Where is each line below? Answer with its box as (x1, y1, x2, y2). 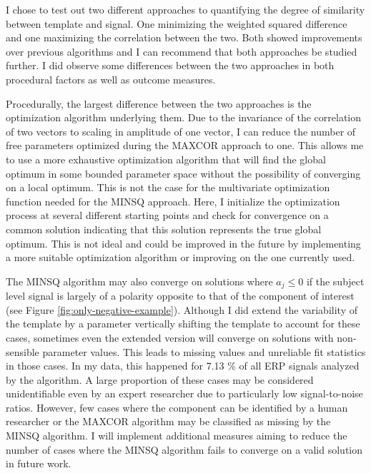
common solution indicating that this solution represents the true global (6, 221, 322, 236)
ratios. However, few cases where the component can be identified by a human (6, 400, 348, 414)
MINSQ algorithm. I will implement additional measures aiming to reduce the (6, 428, 347, 443)
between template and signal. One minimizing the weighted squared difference (6, 16, 347, 31)
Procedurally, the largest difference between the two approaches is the (6, 96, 312, 111)
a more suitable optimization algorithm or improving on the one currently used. (6, 250, 355, 265)
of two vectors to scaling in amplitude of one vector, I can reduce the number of (6, 123, 356, 138)
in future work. (6, 456, 71, 471)
